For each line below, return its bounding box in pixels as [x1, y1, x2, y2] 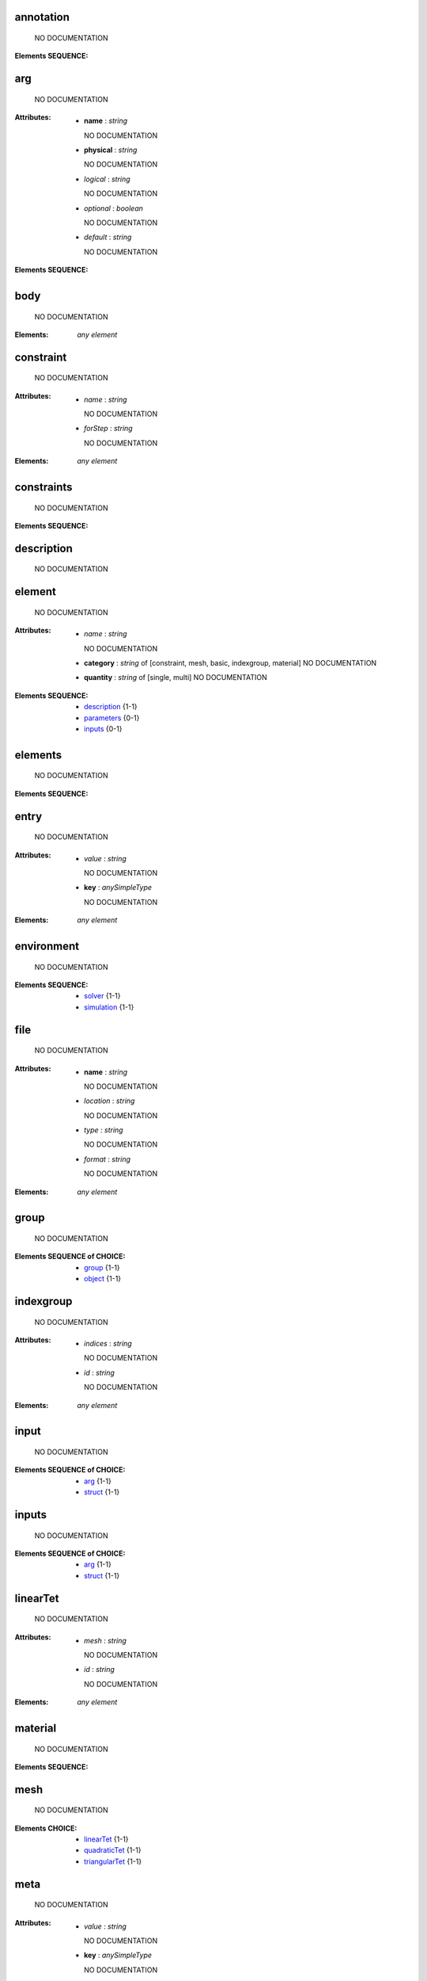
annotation [14, 10, 70, 24]
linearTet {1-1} [84, 1834, 130, 1844]
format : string [84, 1154, 130, 1164]
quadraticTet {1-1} [84, 1845, 142, 1855]
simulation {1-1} [84, 1002, 134, 1012]
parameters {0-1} [84, 713, 140, 723]
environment [14, 939, 79, 952]
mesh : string [84, 1636, 127, 1645]
